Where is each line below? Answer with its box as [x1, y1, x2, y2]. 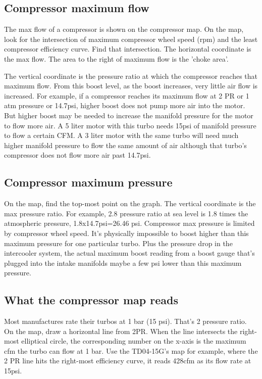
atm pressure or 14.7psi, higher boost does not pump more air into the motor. [4, 100, 245, 111]
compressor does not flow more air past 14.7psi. [4, 150, 151, 160]
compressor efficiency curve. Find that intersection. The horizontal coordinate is [4, 43, 251, 54]
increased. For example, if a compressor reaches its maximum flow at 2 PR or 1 [4, 90, 249, 101]
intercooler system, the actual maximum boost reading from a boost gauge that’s [4, 248, 255, 258]
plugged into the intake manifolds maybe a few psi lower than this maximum [4, 257, 242, 268]
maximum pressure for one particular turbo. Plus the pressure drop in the [4, 238, 233, 248]
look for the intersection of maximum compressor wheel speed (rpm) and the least [4, 33, 258, 44]
